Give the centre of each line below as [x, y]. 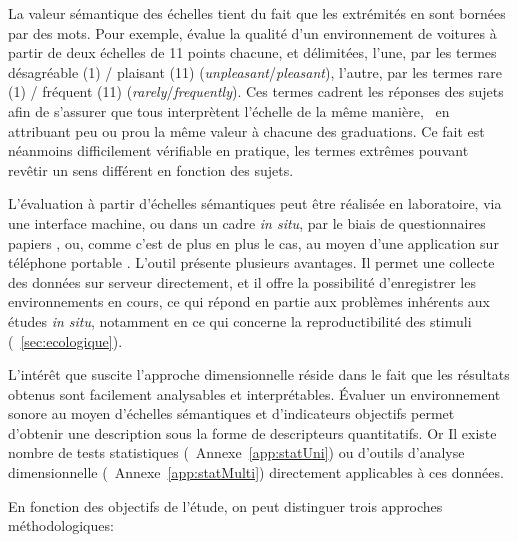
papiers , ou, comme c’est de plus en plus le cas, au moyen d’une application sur [253, 242]
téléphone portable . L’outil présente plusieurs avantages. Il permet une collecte [251, 262]
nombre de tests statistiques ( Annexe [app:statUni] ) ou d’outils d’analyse [236, 452]
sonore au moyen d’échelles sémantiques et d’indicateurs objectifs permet [231, 413]
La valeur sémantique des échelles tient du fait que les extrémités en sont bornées [257, 13]
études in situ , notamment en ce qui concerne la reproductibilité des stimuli [240, 320]
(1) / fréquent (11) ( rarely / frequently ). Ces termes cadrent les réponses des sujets [256, 91]
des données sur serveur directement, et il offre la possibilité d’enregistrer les [242, 281]
